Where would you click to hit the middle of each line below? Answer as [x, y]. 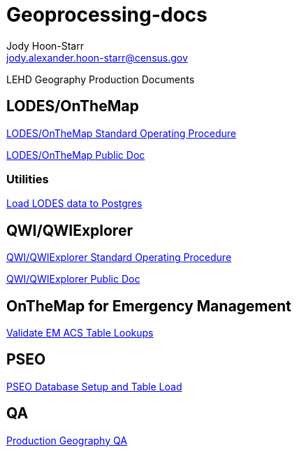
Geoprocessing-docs [107, 15]
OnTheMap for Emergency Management [149, 306]
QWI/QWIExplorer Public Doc [73, 279]
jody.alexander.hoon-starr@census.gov [97, 57]
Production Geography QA [67, 440]
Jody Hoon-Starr [45, 45]
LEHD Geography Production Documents [101, 79]
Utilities [28, 179]
